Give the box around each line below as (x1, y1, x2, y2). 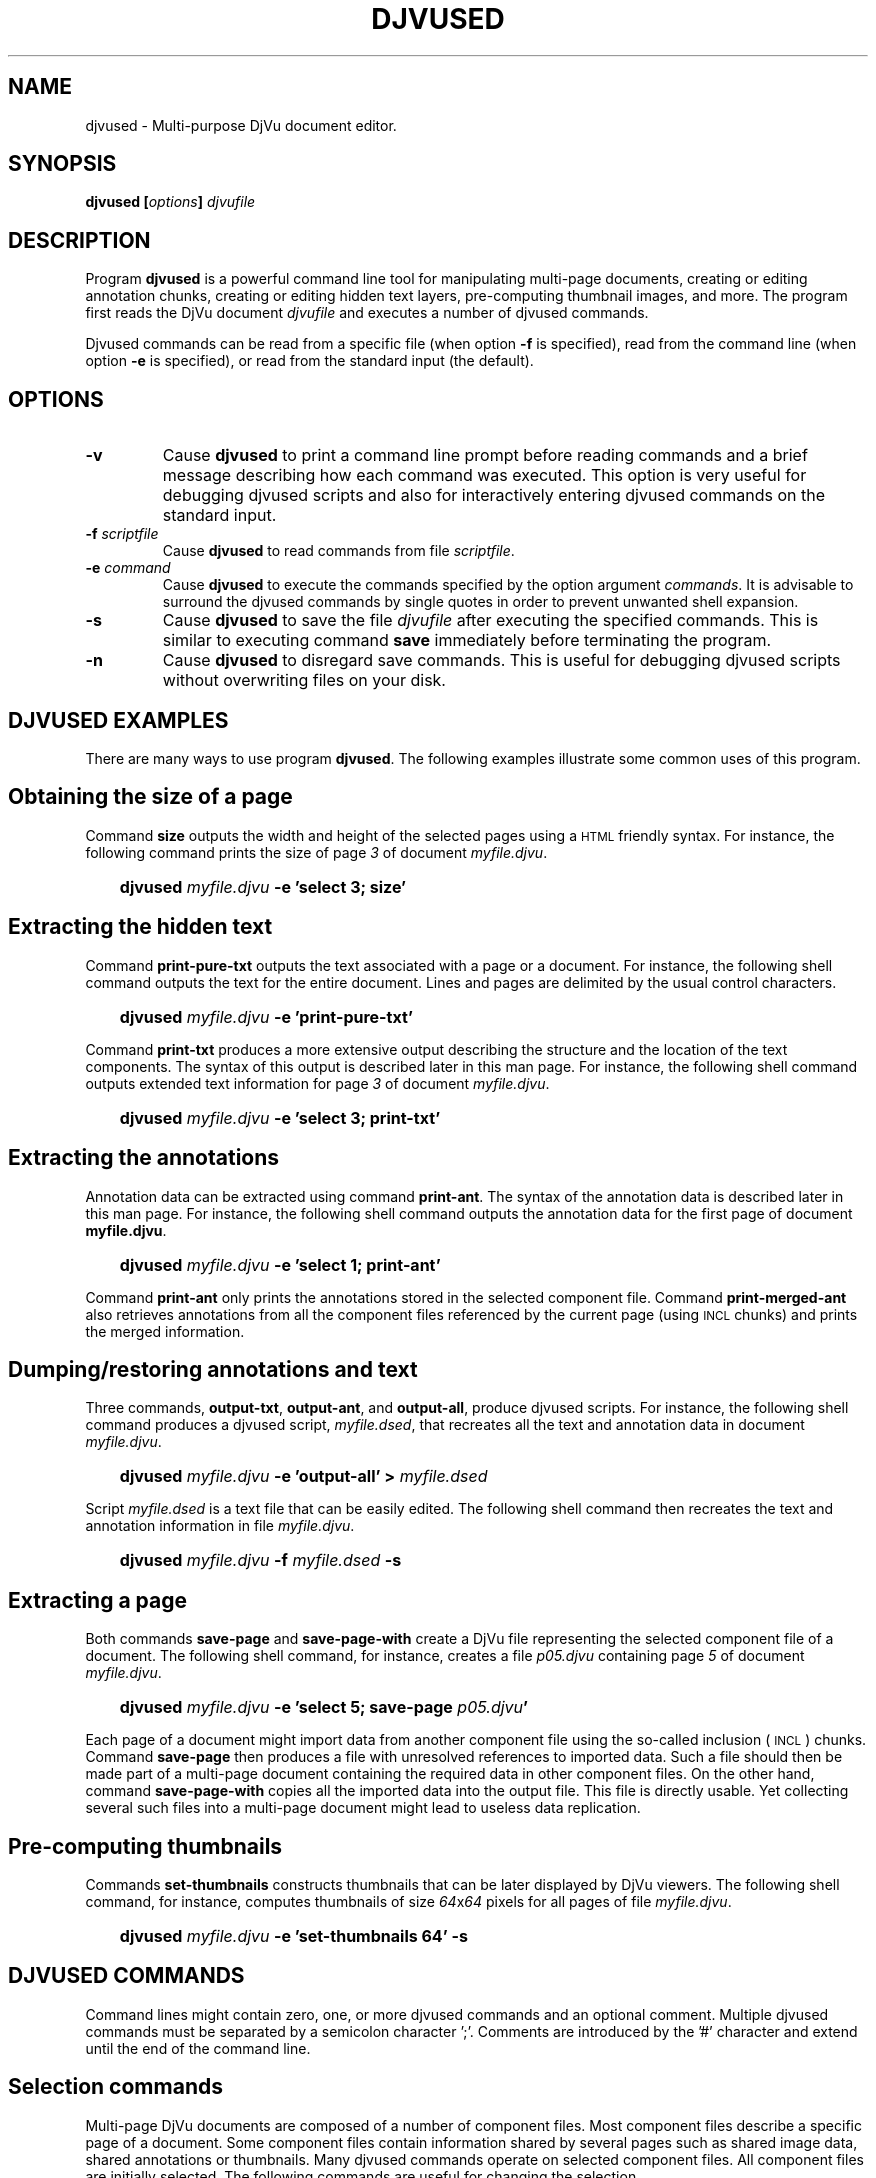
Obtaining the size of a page (8, 784, 293, 810)
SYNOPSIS (8, 151, 117, 177)
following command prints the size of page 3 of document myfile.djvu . (85, 843, 548, 861)
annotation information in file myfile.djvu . (85, 1517, 355, 1535)
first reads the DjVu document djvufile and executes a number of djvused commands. (85, 304, 649, 322)
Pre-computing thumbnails (8, 1833, 283, 1859)
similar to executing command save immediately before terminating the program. (162, 630, 772, 651)
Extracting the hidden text (8, 914, 273, 940)
